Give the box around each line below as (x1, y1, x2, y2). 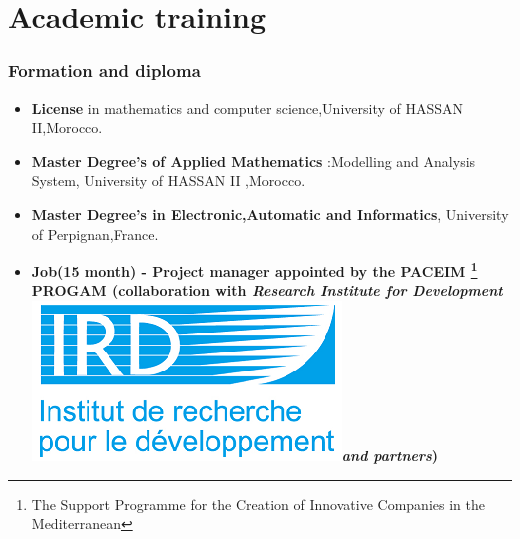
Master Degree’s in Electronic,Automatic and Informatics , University (31, 203, 509, 224)
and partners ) (341, 445, 439, 465)
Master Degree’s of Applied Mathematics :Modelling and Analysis (31, 150, 476, 171)
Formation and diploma (8, 58, 201, 83)
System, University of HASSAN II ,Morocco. (31, 170, 306, 191)
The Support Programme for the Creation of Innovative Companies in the (31, 493, 485, 514)
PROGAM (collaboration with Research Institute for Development (31, 280, 503, 301)
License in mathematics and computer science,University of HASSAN (31, 97, 464, 118)
